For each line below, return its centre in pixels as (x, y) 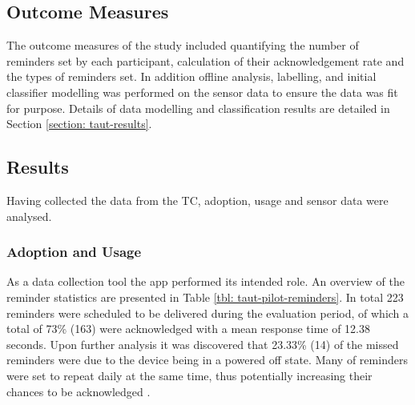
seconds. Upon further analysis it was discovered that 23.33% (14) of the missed (203, 344)
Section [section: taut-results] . (79, 124)
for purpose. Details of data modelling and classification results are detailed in (198, 108)
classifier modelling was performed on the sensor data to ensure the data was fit (202, 92)
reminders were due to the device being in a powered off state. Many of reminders (207, 360)
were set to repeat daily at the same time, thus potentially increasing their (189, 375)
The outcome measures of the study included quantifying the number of (183, 45)
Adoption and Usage (74, 252)
